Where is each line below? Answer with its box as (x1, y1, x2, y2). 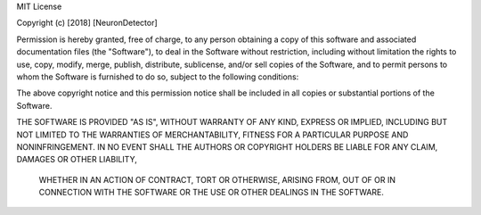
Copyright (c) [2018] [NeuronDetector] (16, 18, 158, 29)
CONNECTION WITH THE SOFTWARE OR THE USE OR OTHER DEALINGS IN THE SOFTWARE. (38, 187, 385, 198)
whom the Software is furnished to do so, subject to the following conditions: (16, 71, 299, 82)
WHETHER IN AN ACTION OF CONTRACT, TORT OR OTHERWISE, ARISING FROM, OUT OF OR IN (38, 174, 396, 185)
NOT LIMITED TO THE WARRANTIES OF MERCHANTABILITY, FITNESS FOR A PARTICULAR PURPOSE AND (16, 129, 409, 140)
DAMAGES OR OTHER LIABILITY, (16, 154, 137, 165)
